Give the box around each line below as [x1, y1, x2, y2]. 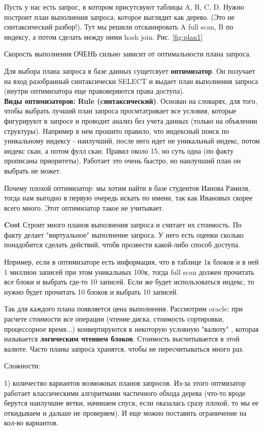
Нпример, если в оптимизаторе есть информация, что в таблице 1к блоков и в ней [4, 256, 259, 267]
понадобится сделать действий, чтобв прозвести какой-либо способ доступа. [4, 239, 240, 250]
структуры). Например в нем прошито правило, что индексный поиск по [4, 125, 229, 136]
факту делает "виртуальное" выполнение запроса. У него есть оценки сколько [4, 229, 244, 240]
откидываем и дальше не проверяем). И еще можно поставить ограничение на [4, 407, 247, 418]
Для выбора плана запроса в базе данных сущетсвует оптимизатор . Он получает [4, 65, 255, 76]
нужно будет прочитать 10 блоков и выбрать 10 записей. [4, 286, 179, 297]
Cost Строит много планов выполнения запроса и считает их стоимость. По [4, 219, 242, 230]
